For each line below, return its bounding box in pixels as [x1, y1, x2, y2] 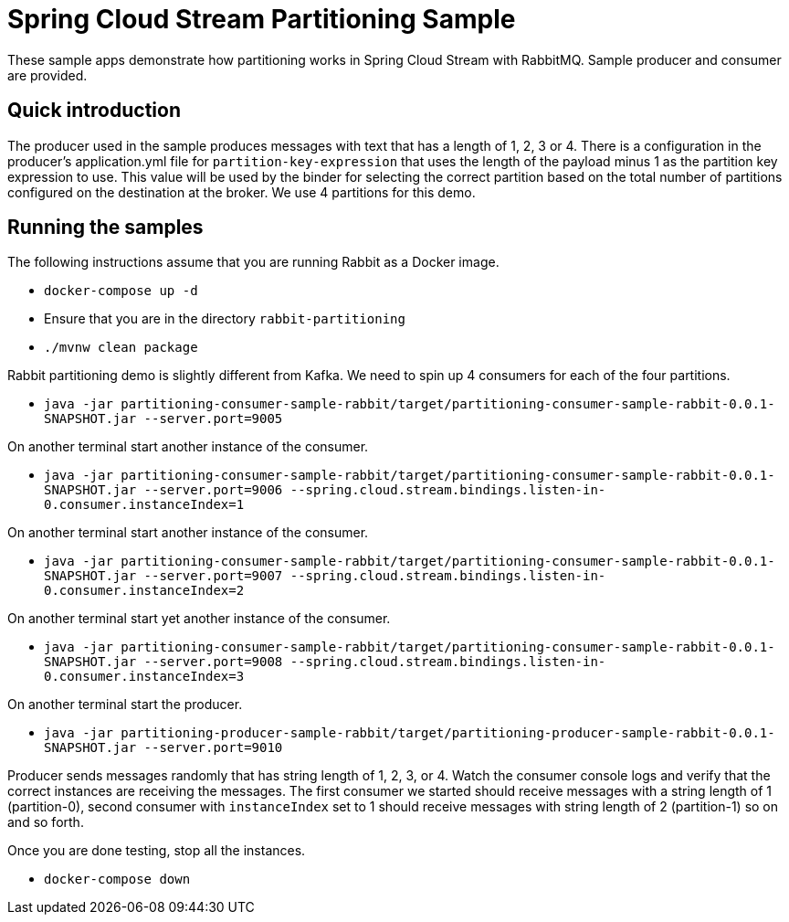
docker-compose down [44, 872, 191, 887]
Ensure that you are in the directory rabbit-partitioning [44, 311, 405, 327]
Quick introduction [7, 99, 181, 122]
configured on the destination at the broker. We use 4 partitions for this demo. [7, 184, 476, 200]
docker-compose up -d [44, 283, 198, 299]
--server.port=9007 [143, 568, 283, 584]
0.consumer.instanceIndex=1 [44, 497, 245, 513]
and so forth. [7, 814, 84, 831]
